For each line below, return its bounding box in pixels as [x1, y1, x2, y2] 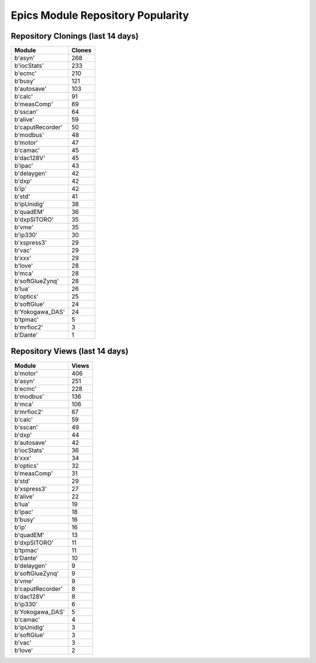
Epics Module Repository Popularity [11, 9, 190, 22]
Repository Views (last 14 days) [11, 346, 129, 356]
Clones [71, 46, 92, 55]
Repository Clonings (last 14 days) [11, 31, 139, 41]
